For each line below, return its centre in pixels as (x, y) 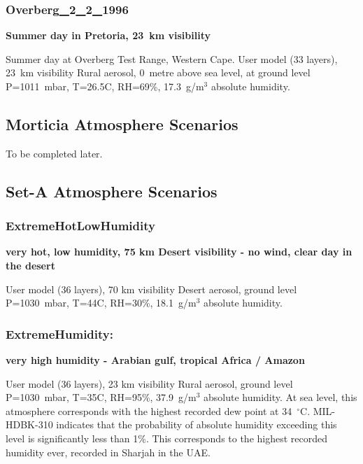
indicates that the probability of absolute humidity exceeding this (197, 424)
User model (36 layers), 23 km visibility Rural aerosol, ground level (149, 383)
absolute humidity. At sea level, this (280, 397)
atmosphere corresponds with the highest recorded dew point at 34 (149, 410)
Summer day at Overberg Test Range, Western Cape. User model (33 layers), (172, 58)
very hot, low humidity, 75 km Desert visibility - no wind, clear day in (179, 252)
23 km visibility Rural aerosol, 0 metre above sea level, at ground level (158, 72)
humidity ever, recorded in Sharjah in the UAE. (108, 452)
